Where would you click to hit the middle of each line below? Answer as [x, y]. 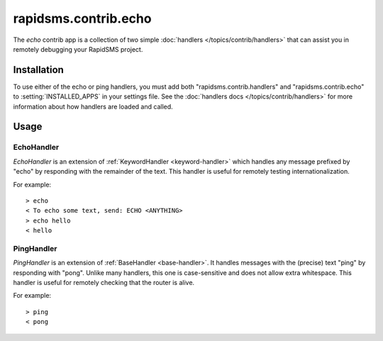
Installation [38, 70]
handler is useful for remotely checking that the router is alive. [104, 283]
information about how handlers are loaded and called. [93, 106]
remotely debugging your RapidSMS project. [78, 49]
